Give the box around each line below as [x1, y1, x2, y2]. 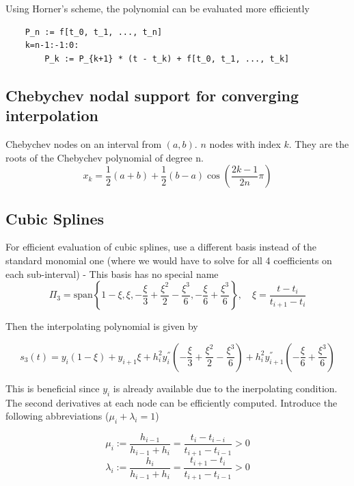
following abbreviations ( [5, 409, 109, 423]
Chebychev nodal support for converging [5, 84, 299, 105]
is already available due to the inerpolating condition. [113, 381, 338, 395]
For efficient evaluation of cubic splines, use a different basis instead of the [5, 240, 316, 254]
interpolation [5, 105, 99, 126]
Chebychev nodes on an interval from [5, 136, 162, 151]
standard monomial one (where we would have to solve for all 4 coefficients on [5, 253, 332, 267]
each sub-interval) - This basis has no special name [5, 266, 219, 281]
